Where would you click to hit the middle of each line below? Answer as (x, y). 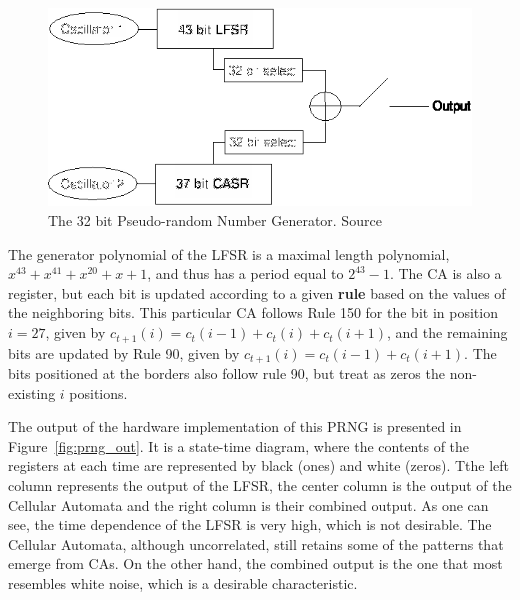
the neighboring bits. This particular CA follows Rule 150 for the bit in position (253, 312)
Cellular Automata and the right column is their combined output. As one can (248, 504)
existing (32, 392)
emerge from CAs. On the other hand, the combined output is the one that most (255, 563)
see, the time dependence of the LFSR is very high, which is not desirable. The (250, 524)
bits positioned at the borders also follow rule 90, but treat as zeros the (226, 372)
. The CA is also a (445, 273)
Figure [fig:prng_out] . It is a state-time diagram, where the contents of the (239, 445)
